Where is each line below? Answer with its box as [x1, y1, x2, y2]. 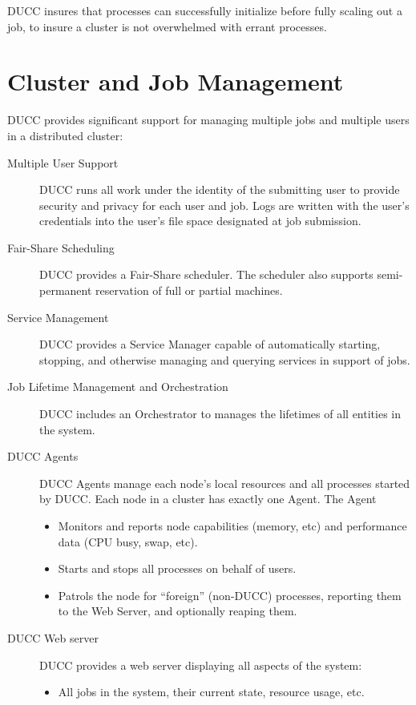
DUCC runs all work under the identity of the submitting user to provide [39, 181, 400, 198]
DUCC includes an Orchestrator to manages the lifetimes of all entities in [39, 405, 401, 422]
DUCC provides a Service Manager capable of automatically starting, [39, 336, 381, 352]
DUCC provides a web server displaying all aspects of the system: [39, 656, 362, 673]
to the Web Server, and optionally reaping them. [58, 602, 297, 619]
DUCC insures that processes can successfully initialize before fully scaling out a [7, 2, 402, 18]
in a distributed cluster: [7, 127, 123, 143]
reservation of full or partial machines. [95, 282, 283, 299]
